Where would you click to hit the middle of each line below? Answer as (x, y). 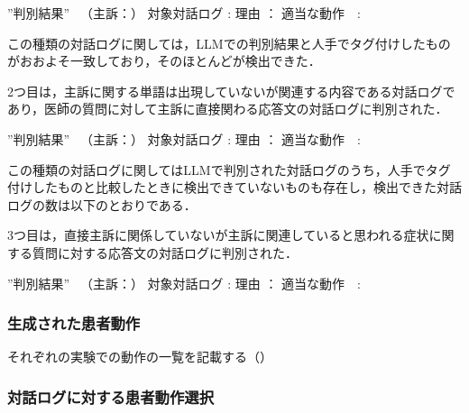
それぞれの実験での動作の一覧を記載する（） (140, 357)
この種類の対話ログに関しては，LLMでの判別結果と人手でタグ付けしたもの (229, 43)
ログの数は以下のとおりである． (102, 204)
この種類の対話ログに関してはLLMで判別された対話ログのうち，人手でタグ (229, 169)
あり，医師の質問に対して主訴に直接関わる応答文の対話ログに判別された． (228, 109)
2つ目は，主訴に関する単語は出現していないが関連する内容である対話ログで (231, 91)
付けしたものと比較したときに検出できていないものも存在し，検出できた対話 (234, 187)
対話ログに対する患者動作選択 (111, 396)
